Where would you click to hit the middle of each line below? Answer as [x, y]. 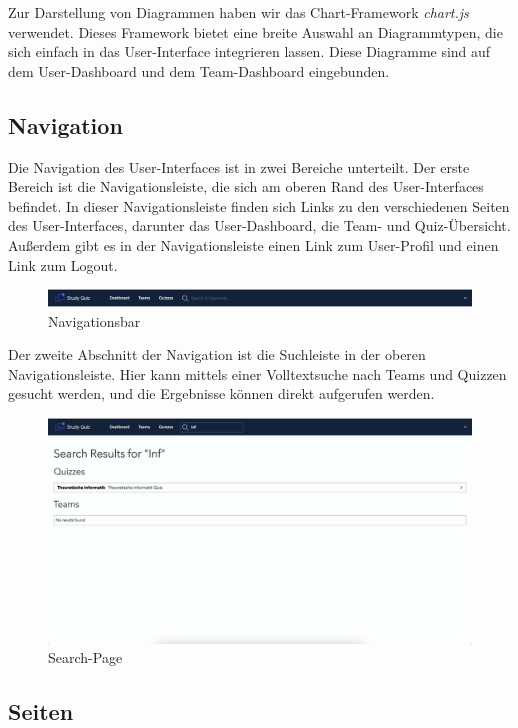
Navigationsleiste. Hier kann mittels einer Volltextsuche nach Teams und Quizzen [257, 373]
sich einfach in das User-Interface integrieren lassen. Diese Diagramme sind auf [249, 51]
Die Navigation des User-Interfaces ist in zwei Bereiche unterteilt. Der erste [239, 166]
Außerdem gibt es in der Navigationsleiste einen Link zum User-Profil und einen [253, 244]
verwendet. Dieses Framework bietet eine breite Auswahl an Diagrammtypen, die [255, 31]
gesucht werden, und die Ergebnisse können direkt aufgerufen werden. [221, 393]
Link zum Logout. [63, 264]
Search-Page [85, 657]
